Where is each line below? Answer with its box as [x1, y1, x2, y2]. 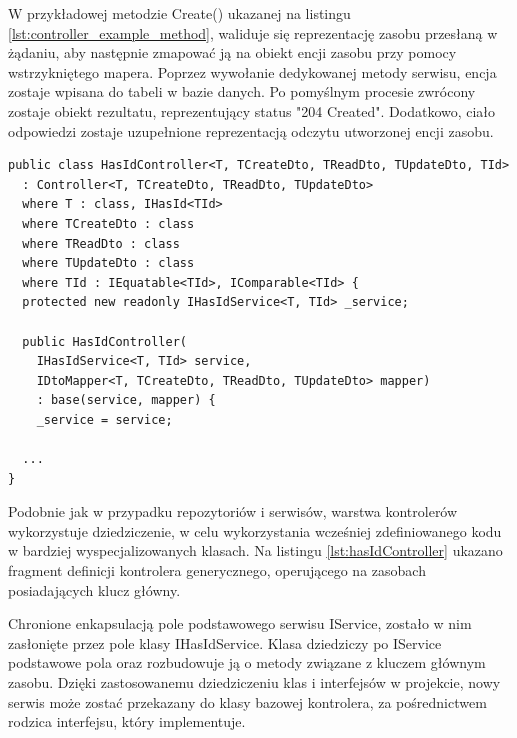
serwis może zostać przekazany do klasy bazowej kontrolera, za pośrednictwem [8, 691, 487, 712]
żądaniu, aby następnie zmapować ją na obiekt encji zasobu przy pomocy [8, 42, 457, 63]
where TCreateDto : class [22, 216, 195, 231]
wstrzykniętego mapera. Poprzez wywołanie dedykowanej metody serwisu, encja [8, 61, 497, 82]
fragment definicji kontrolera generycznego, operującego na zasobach [8, 560, 426, 581]
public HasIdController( [22, 334, 187, 349]
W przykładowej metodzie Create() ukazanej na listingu [8, 3, 351, 23]
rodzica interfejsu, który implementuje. [8, 711, 246, 732]
